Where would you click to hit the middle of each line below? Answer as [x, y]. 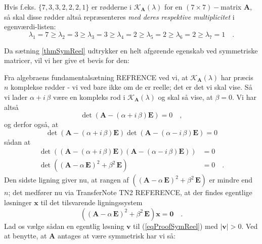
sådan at [17, 141]
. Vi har [244, 97]
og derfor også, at [31, 124]
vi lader [16, 97]
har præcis [237, 77]
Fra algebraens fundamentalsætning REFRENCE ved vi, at [96, 77]
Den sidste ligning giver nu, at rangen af [67, 180]
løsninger [18, 202]
